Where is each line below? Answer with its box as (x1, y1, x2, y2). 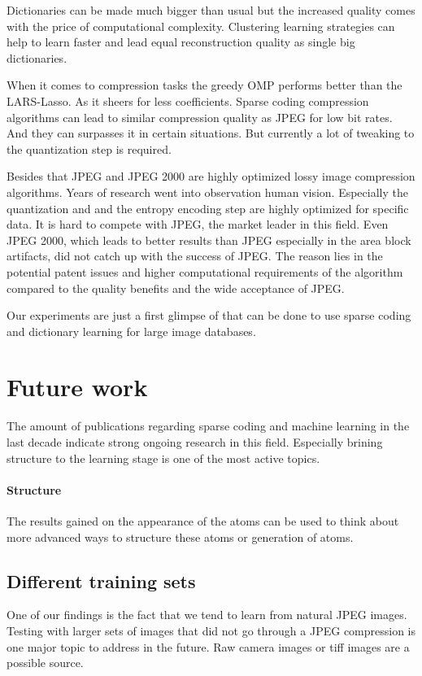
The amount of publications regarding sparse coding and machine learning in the (7, 417, 410, 434)
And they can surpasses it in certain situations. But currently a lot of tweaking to (7, 124, 415, 142)
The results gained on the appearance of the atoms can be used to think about (7, 512, 399, 529)
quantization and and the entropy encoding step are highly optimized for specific (7, 199, 409, 216)
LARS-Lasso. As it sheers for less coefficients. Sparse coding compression (7, 92, 369, 109)
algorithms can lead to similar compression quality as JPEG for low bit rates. (7, 108, 393, 125)
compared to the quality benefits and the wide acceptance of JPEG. (7, 279, 345, 296)
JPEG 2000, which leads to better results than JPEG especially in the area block (7, 231, 411, 248)
